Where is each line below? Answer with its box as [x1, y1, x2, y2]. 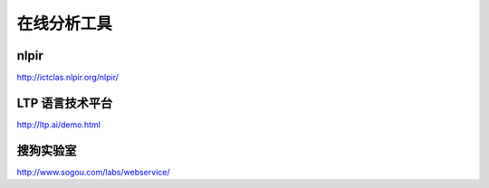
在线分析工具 [16, 14, 113, 33]
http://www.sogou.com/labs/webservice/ [16, 166, 170, 177]
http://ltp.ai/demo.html [16, 118, 101, 130]
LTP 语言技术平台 [16, 95, 113, 110]
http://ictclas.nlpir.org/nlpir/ [16, 72, 120, 83]
